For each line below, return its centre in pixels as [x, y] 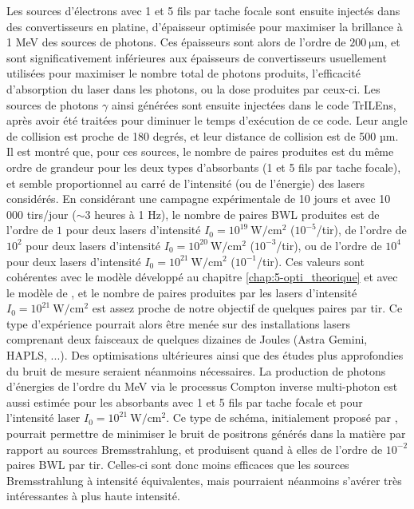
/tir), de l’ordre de [361, 230]
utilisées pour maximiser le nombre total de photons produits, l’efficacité [183, 73]
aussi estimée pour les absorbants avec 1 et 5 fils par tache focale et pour [185, 402]
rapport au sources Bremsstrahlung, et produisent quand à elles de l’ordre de [195, 449]
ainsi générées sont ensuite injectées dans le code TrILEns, [254, 104]
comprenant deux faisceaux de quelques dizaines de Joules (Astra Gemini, [187, 339]
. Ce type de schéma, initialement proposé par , [282, 418]
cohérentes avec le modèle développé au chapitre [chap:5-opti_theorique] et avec [202, 277]
